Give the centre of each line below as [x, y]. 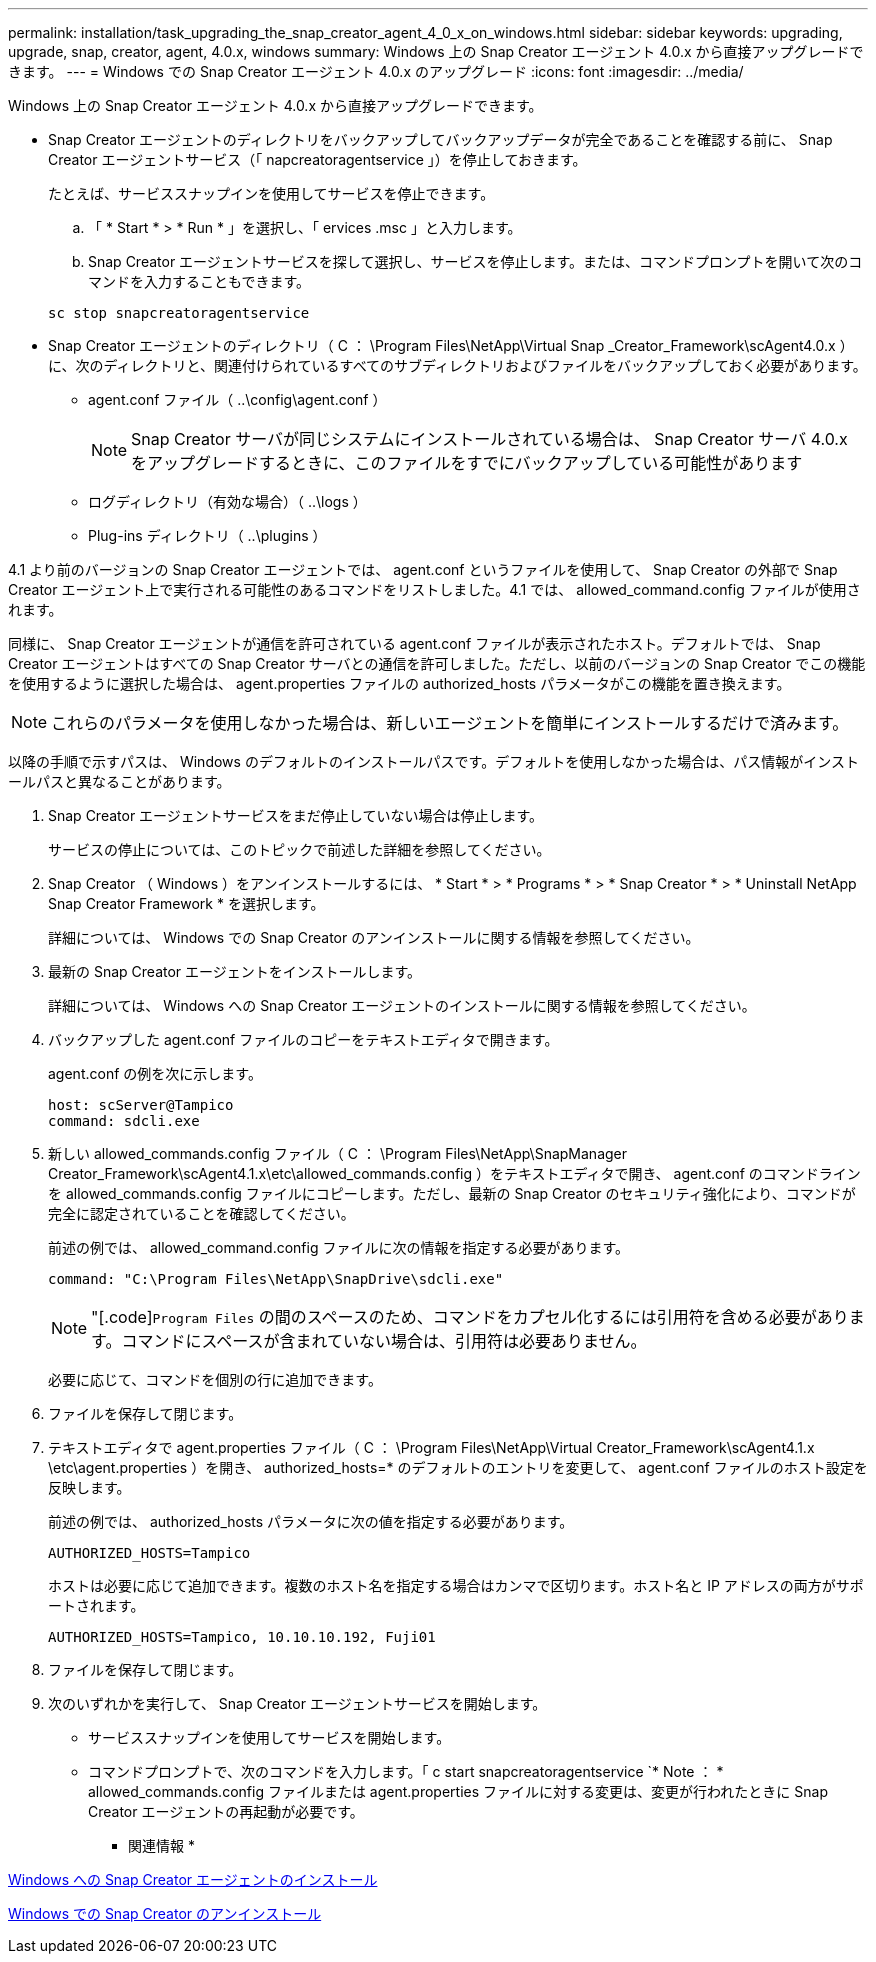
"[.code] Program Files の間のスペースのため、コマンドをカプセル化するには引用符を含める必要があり [470, 1317]
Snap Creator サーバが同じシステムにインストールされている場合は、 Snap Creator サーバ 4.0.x [489, 439]
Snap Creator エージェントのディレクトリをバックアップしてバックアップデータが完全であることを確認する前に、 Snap [440, 139]
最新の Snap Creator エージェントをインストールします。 [235, 971]
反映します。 [89, 1487]
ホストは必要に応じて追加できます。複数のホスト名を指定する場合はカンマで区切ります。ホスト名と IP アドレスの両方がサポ [456, 1585]
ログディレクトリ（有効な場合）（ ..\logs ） [227, 501]
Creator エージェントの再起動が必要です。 [226, 1811]
